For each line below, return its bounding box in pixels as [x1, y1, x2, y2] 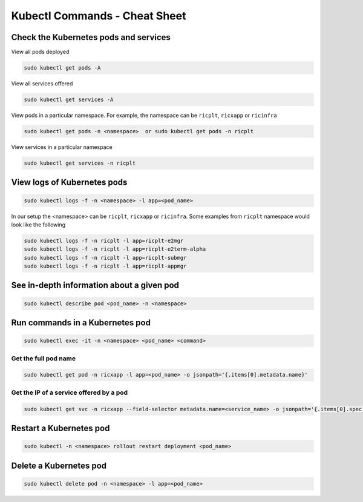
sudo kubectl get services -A [24, 96, 114, 103]
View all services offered [11, 80, 73, 87]
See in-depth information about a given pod [11, 280, 180, 291]
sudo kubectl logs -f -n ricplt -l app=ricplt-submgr [24, 254, 187, 261]
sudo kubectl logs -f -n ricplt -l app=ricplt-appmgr [24, 263, 187, 269]
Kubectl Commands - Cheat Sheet [11, 9, 186, 22]
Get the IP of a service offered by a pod [11, 388, 128, 397]
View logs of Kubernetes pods [11, 177, 128, 188]
